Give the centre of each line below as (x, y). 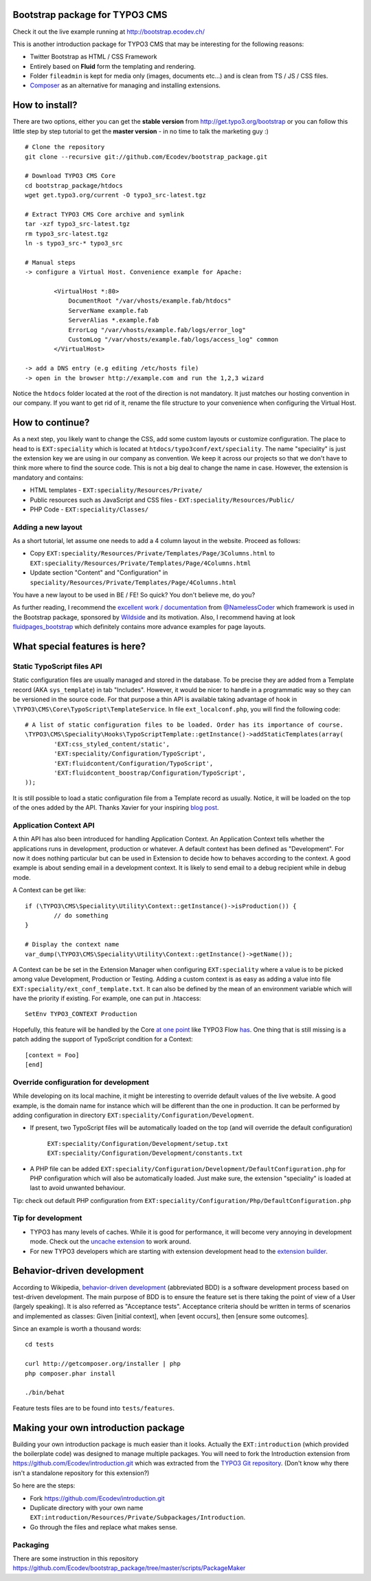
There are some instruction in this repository (76, 1558)
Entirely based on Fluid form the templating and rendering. (113, 66)
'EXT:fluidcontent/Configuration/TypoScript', (134, 763)
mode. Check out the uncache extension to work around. (111, 1241)
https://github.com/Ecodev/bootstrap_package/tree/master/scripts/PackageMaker (129, 1568)
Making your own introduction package (99, 1427)
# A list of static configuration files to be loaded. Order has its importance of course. (184, 725)
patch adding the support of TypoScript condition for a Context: (103, 1039)
